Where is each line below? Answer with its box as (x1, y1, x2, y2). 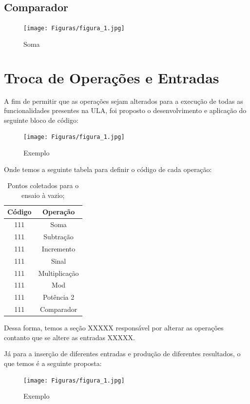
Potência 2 (42, 292, 75, 302)
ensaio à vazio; (21, 190, 65, 200)
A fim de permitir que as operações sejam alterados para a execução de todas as (4, 96, 243, 106)
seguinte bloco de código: (4, 115, 78, 125)
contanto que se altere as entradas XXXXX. (4, 332, 135, 342)
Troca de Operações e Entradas (4, 67, 219, 87)
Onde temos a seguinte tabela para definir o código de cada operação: (4, 164, 212, 174)
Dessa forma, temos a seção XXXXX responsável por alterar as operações (4, 323, 224, 333)
